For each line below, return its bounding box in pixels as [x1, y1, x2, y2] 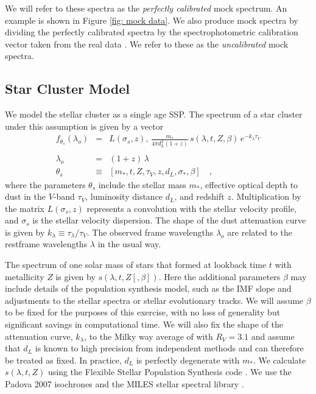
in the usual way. [97, 237, 161, 250]
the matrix [5, 202, 44, 214]
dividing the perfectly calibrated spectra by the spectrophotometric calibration [5, 26, 298, 38]
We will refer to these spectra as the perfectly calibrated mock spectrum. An [5, 2, 287, 14]
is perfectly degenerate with [136, 353, 240, 366]
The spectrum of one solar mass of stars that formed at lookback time [5, 258, 267, 271]
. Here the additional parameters [158, 270, 281, 283]
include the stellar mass [98, 178, 186, 191]
